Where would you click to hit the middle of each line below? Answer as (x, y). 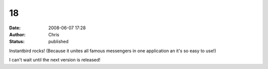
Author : (17, 34)
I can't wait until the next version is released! (55, 60)
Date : (15, 28)
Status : (17, 42)
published (59, 42)
